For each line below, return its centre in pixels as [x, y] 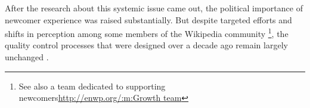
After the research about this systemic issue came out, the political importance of [154, 8]
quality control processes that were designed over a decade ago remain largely [146, 45]
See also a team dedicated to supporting [92, 86]
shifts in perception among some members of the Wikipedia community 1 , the [147, 33]
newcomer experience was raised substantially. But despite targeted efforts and [148, 19]
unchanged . [27, 57]
